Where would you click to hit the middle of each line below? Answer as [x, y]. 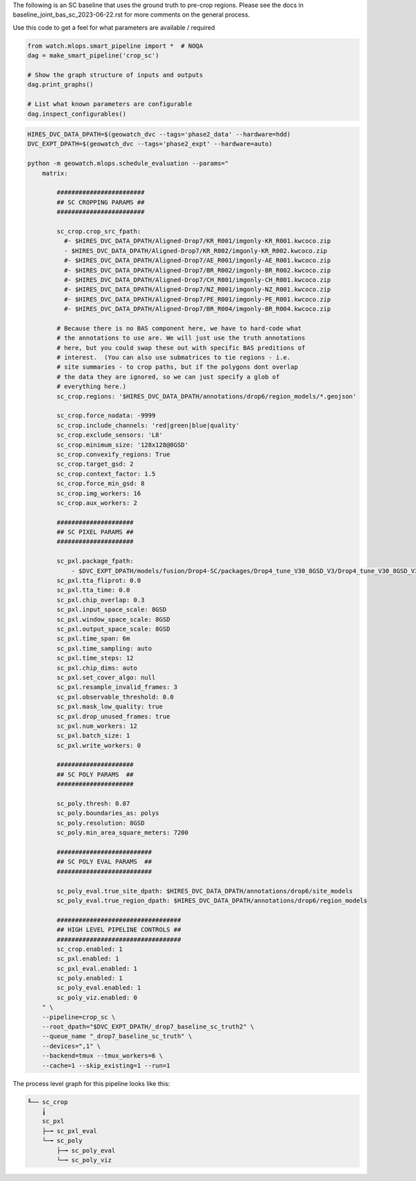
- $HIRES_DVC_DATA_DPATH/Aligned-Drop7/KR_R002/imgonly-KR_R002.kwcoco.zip [195, 251]
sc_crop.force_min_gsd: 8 [101, 484]
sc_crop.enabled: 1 [89, 949]
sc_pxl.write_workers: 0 [99, 745]
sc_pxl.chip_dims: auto [97, 668]
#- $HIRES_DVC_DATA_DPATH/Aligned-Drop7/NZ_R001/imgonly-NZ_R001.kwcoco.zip [197, 290]
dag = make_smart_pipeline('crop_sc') [93, 56]
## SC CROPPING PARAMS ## [101, 202]
